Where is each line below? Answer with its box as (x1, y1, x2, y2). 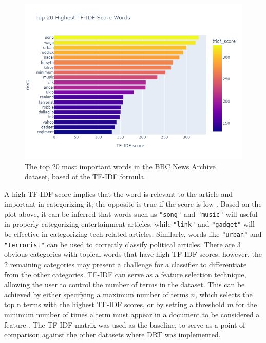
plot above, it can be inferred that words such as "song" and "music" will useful (4, 208, 258, 219)
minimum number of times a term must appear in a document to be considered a (4, 309, 260, 319)
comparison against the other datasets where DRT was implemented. (4, 329, 221, 340)
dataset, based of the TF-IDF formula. (25, 171, 146, 182)
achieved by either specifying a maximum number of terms (4, 289, 188, 299)
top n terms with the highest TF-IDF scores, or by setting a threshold (4, 299, 225, 310)
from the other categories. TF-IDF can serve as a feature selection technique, (4, 269, 246, 279)
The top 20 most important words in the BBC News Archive (25, 161, 216, 172)
